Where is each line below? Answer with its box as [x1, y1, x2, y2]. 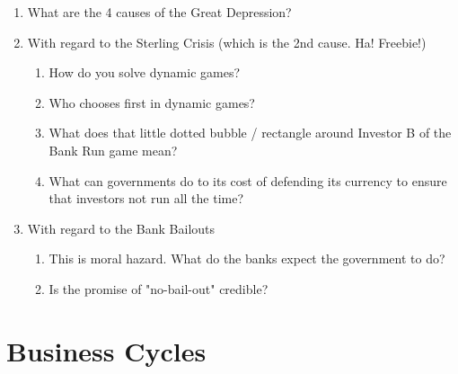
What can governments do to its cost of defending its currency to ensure [48, 171, 447, 190]
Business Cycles [6, 332, 207, 369]
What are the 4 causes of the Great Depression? [27, 3, 292, 21]
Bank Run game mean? [48, 140, 178, 159]
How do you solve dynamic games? [48, 63, 241, 82]
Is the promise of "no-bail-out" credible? [48, 279, 269, 298]
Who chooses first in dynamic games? [48, 93, 255, 111]
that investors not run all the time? [48, 189, 244, 208]
